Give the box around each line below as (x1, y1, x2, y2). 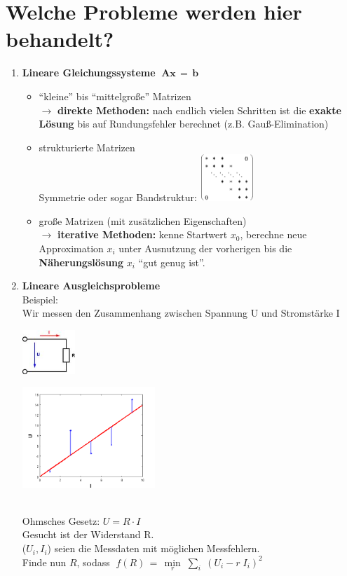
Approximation (39, 240, 104, 255)
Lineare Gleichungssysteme (22, 65, 156, 80)
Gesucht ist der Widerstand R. (22, 527, 154, 542)
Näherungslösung (39, 254, 124, 269)
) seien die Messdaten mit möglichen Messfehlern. (47, 541, 260, 556)
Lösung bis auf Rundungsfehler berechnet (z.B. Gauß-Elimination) (39, 116, 329, 131)
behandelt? (6, 25, 114, 53)
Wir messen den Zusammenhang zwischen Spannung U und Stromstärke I (22, 306, 340, 320)
